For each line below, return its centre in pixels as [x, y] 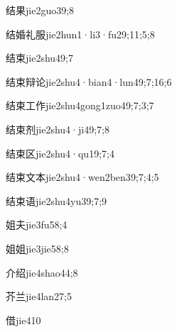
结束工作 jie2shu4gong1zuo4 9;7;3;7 [80, 105]
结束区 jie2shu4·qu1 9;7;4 [60, 153]
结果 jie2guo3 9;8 [40, 10]
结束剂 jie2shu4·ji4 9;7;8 [58, 129]
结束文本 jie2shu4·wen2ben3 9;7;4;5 [82, 177]
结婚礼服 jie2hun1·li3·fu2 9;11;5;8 [80, 34]
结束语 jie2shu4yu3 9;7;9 [57, 200]
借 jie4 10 [23, 320]
